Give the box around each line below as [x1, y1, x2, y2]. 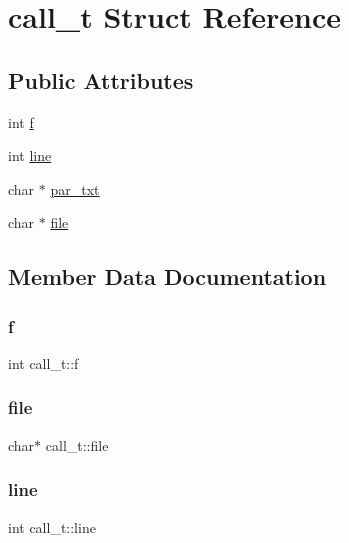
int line [8, 145, 52, 166]
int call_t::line [8, 516, 96, 537]
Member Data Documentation [8, 261, 327, 292]
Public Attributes [8, 64, 194, 95]
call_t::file [45, 434, 109, 455]
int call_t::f [8, 352, 79, 373]
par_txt [50, 178, 100, 199]
